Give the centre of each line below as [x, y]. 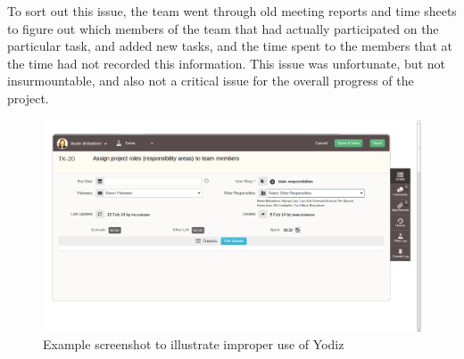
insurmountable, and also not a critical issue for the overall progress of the [211, 81]
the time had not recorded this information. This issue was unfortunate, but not [226, 63]
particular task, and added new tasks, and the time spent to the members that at [230, 46]
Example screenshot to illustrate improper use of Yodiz [194, 344]
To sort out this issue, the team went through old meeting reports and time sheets [232, 11]
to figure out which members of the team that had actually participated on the [223, 28]
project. [28, 98]
